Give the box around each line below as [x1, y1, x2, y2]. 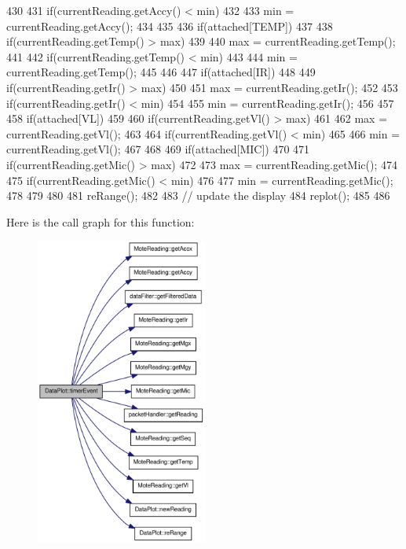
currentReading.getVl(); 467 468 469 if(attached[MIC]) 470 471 [6, 141, 310, 157]
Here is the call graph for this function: [6, 213, 195, 230]
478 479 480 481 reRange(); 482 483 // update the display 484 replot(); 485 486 [6, 187, 390, 204]
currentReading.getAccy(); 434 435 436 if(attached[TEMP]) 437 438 [6, 17, 333, 34]
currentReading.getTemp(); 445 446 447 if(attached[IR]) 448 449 [6, 64, 316, 80]
